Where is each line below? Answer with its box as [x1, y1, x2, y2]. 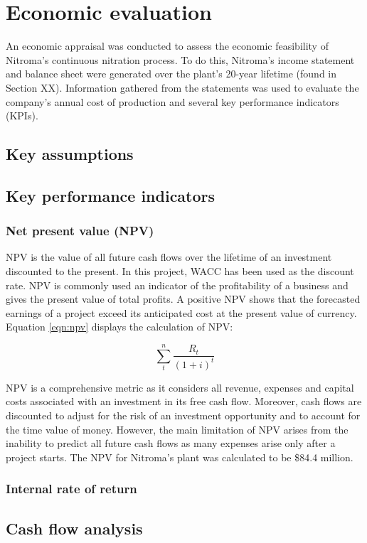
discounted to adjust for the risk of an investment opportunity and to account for [6, 407, 361, 422]
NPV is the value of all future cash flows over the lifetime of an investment [6, 249, 332, 264]
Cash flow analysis [6, 517, 143, 539]
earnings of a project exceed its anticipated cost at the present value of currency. [6, 305, 357, 320]
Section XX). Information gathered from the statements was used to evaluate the [6, 80, 359, 95]
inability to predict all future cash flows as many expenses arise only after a [6, 436, 336, 451]
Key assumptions [6, 143, 134, 165]
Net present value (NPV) [6, 222, 154, 240]
